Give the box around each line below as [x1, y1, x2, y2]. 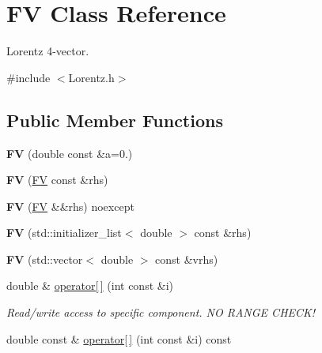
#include [6, 69, 51, 85]
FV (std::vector [6, 250, 83, 267]
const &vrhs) [155, 250, 218, 267]
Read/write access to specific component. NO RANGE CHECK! [6, 304, 316, 321]
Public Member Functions [6, 107, 223, 132]
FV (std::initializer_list [6, 224, 122, 241]
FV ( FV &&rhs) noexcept [6, 197, 134, 214]
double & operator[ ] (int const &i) [6, 277, 173, 294]
